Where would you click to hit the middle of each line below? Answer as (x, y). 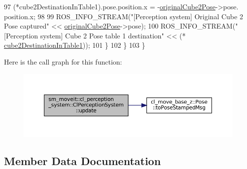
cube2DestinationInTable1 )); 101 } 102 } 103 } (75, 45)
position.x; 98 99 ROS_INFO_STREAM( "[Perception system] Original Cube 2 (123, 16)
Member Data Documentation (83, 160)
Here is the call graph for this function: (63, 61)
